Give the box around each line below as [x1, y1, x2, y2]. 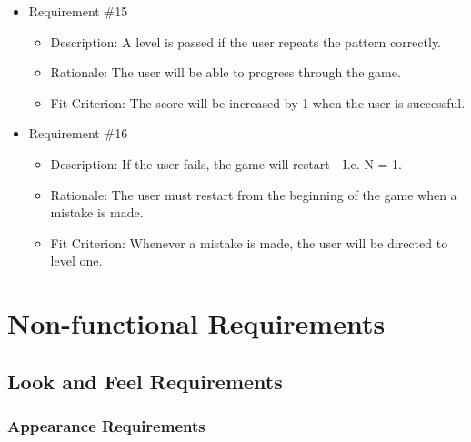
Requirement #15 [28, 2, 128, 20]
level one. [50, 251, 103, 270]
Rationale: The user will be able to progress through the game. [50, 63, 401, 82]
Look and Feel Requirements [7, 367, 283, 395]
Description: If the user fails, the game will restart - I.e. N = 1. [50, 154, 402, 173]
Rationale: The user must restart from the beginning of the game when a [50, 185, 457, 204]
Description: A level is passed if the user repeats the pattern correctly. [50, 32, 442, 51]
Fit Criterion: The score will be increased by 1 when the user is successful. [50, 93, 466, 112]
